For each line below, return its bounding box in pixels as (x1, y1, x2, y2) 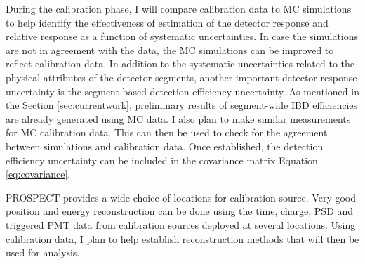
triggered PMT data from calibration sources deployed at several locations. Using (6, 217, 356, 232)
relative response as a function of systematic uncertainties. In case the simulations (6, 29, 359, 44)
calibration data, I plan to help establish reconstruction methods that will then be (6, 231, 359, 246)
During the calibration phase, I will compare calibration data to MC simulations (6, 1, 352, 15)
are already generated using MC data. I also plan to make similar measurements (6, 111, 351, 126)
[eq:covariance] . (6, 166, 71, 181)
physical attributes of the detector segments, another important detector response (6, 70, 357, 84)
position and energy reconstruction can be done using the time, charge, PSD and (6, 204, 354, 218)
